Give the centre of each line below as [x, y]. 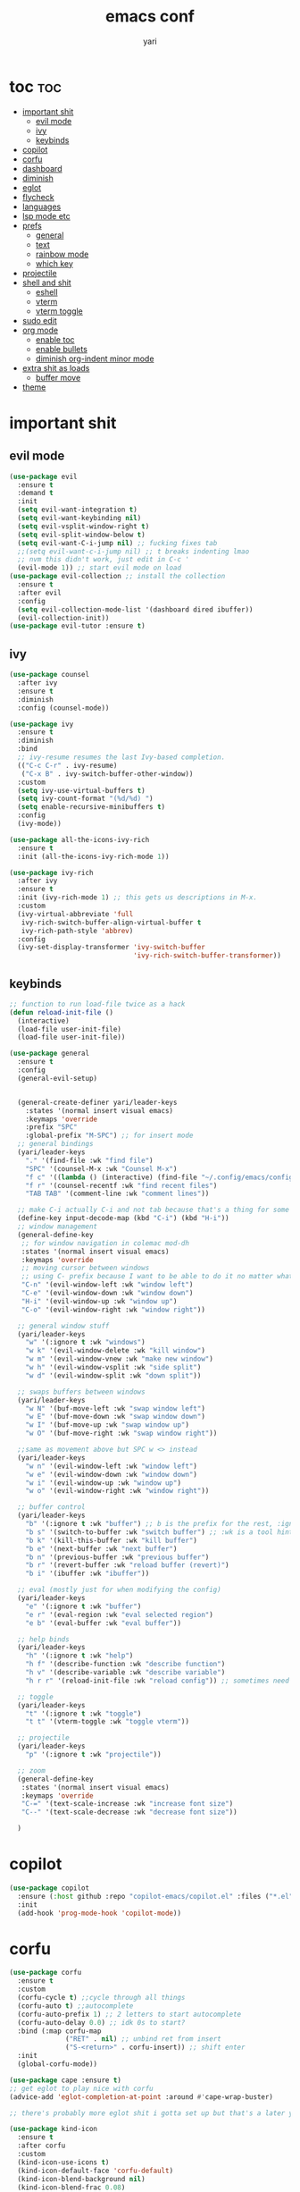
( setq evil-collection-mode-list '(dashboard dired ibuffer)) [135, 610]
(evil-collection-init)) [63, 618]
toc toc [36, 86]
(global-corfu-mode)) [58, 2064]
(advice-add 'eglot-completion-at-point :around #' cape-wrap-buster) [142, 2097]
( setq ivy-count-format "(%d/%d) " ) [85, 799]
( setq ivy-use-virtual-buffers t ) [81, 790]
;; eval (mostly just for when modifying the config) [119, 1590]
